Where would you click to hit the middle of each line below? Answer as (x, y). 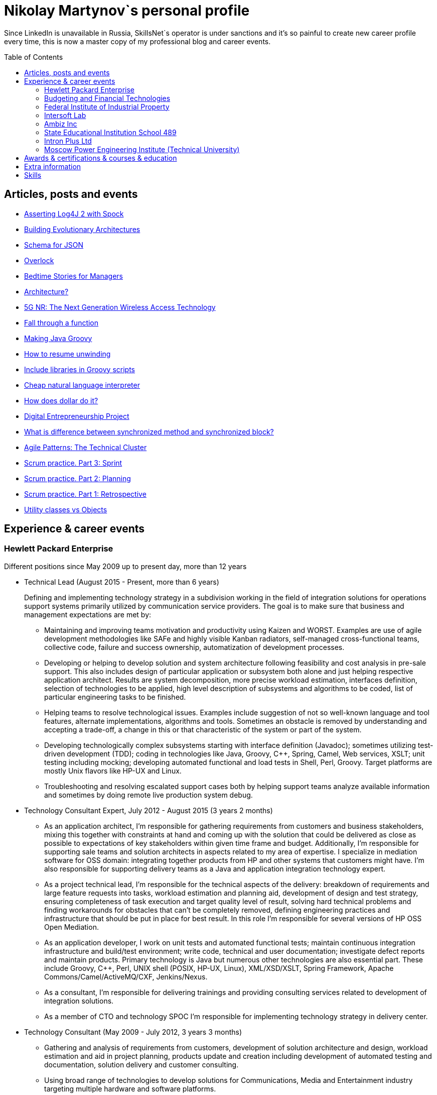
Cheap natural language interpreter (82, 385)
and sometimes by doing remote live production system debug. (149, 795)
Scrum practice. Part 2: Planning (78, 478)
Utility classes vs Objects (66, 509)
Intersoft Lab (65, 115)
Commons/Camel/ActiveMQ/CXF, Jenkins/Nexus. (126, 976)
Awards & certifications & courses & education (101, 158)
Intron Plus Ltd (68, 141)
